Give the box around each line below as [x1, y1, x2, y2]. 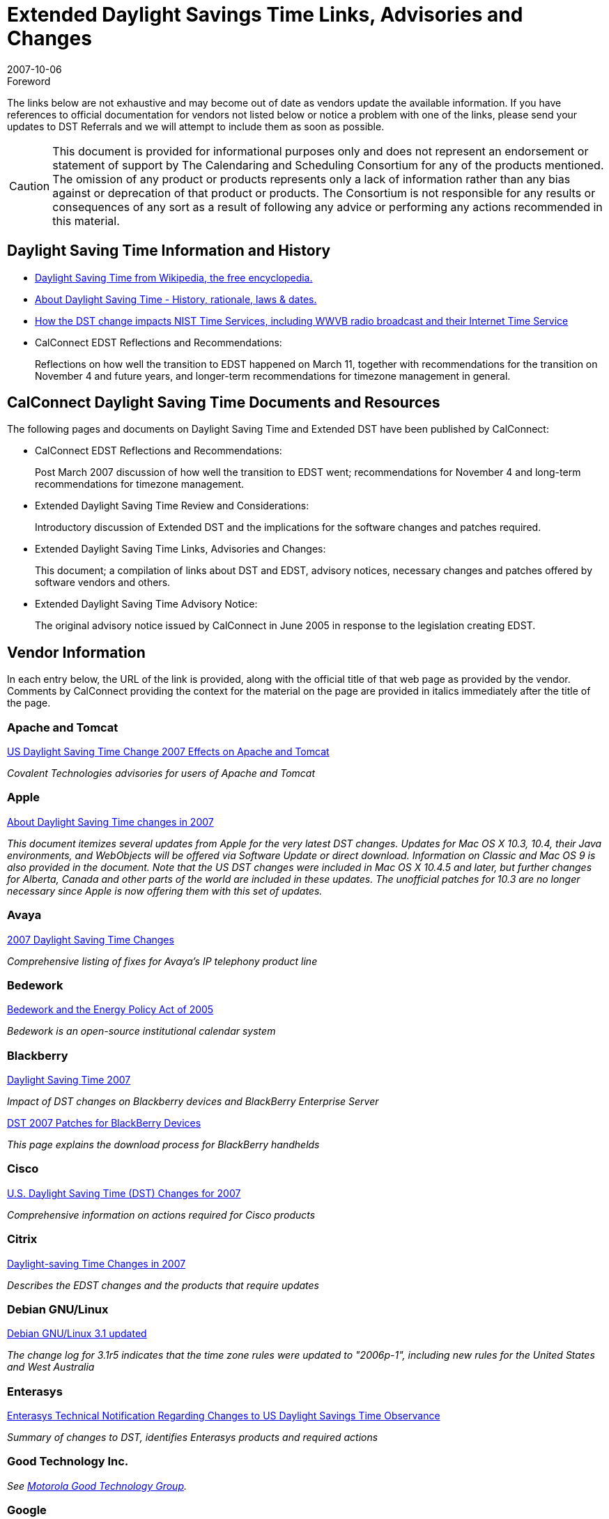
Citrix [7, 1232, 38, 1247]
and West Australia [7, 1361, 95, 1373]
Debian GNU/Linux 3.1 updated [7, 1327, 147, 1340]
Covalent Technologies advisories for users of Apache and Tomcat [7, 767, 316, 780]
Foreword [7, 75, 51, 87]
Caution [9, 178, 50, 193]
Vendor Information [7, 643, 146, 661]
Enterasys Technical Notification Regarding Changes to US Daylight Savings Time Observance [7, 1410, 440, 1422]
